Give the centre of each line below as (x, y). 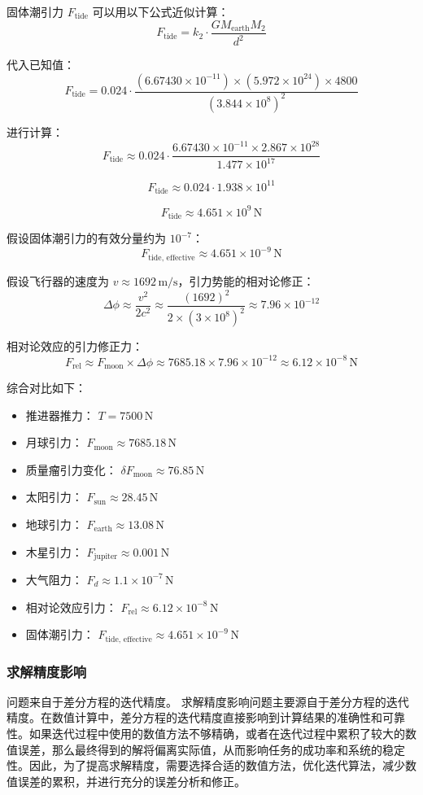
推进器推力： (60, 415)
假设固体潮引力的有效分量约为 (86, 238)
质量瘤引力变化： (71, 469)
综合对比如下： (46, 387)
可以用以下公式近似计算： (161, 11)
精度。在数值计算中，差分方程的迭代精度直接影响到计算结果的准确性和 (194, 717)
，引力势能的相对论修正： (246, 280)
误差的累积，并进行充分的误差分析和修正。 (131, 781)
